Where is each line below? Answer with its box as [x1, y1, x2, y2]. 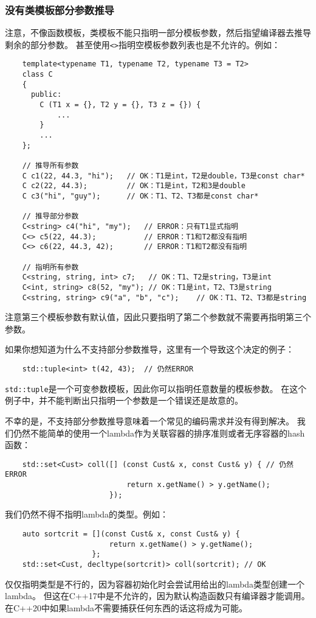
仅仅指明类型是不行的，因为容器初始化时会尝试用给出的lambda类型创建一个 [5, 577, 305, 590]
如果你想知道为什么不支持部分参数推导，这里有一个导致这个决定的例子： [5, 343, 294, 356]
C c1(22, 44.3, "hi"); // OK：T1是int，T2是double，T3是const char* [22, 171, 305, 180]
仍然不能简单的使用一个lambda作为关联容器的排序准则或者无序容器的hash [13, 426, 305, 439]
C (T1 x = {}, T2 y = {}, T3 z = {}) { [39, 100, 201, 110]
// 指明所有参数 [22, 262, 79, 272]
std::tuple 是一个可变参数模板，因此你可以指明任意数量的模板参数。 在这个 [5, 382, 307, 395]
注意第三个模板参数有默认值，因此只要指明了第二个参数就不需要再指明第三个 [5, 311, 311, 323]
